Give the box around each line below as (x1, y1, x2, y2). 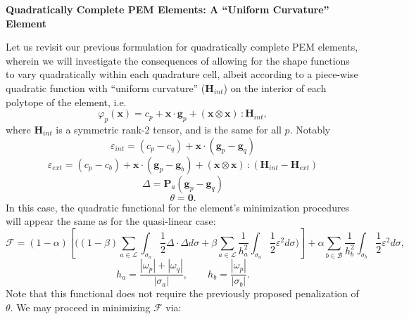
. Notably (289, 122, 331, 136)
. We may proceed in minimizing (10, 299, 151, 314)
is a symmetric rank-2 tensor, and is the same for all (56, 122, 282, 136)
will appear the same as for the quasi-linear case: (6, 214, 216, 228)
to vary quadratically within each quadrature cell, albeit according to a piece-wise (6, 67, 358, 82)
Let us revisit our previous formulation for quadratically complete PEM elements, (6, 39, 358, 54)
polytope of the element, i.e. (6, 94, 127, 109)
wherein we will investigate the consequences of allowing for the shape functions (6, 53, 350, 67)
